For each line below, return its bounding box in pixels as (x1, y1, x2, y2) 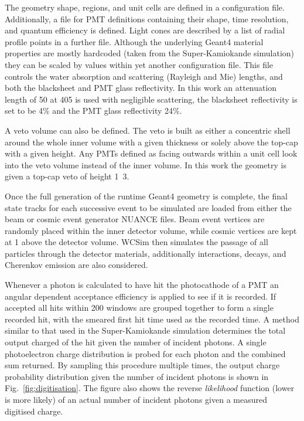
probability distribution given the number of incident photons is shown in (5, 370, 269, 382)
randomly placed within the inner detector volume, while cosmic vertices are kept (5, 224, 297, 236)
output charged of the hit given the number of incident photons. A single (5, 336, 267, 348)
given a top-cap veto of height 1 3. (5, 170, 129, 182)
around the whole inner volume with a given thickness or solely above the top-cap (5, 135, 298, 148)
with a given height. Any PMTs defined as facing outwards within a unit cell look (5, 147, 298, 159)
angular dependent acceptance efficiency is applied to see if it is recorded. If (5, 290, 276, 302)
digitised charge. (5, 405, 63, 417)
